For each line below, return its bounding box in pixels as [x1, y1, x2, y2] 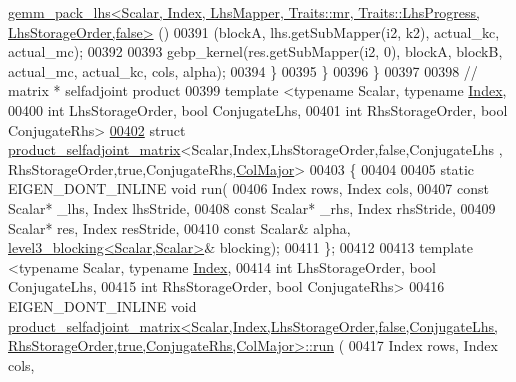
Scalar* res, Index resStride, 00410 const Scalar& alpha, [8, 217, 351, 238]
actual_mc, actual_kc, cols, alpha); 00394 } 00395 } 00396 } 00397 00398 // [8, 60, 478, 81]
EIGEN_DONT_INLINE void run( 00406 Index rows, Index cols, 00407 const [8, 178, 489, 199]
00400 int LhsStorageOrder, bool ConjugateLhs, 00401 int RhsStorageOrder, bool [8, 99, 508, 120]
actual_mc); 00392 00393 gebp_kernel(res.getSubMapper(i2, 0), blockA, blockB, [8, 41, 503, 62]
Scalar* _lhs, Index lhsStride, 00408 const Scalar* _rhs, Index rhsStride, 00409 [8, 197, 496, 218]
